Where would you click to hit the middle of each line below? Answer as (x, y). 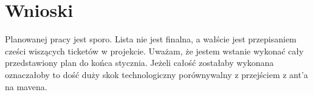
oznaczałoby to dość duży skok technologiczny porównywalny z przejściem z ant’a (156, 74)
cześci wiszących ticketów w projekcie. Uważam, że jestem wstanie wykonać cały (154, 51)
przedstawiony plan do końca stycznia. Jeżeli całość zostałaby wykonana (139, 63)
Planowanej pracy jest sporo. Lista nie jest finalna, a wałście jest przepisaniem (151, 39)
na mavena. (26, 86)
